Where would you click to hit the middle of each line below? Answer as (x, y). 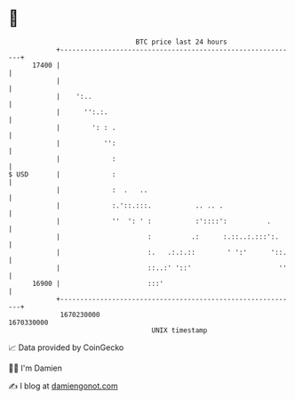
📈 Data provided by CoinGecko (66, 347)
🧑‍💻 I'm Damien (36, 368)
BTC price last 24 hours (181, 42)
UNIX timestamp (179, 330)
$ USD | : (62, 174)
